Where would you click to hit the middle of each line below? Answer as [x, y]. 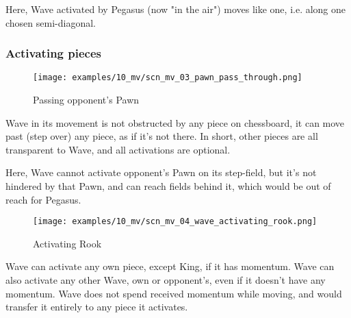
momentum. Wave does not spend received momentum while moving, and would [174, 293]
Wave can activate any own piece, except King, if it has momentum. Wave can [170, 266]
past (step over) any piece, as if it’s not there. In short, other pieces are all [162, 136]
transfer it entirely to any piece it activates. [97, 307]
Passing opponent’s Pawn [86, 100]
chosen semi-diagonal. [51, 22]
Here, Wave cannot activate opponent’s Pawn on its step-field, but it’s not [161, 172]
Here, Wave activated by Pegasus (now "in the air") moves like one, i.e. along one [176, 9]
